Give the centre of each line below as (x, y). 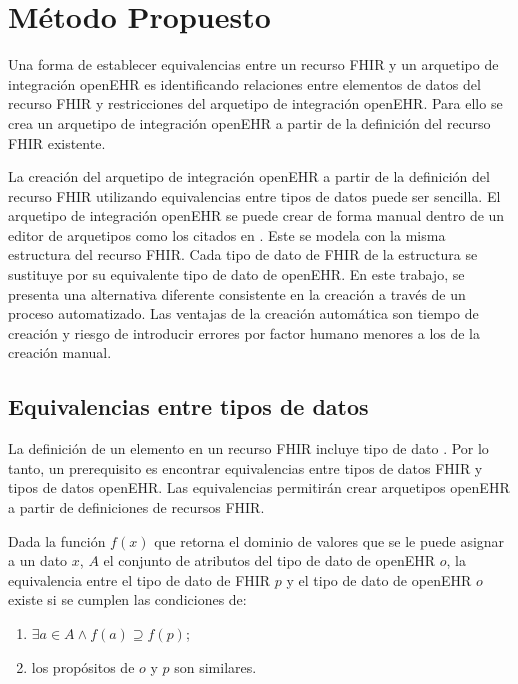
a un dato (38, 560)
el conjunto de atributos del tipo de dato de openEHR (269, 560)
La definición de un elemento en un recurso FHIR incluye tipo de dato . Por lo (248, 448)
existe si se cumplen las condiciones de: (127, 599)
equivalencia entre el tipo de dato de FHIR (139, 579)
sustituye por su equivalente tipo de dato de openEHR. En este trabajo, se (236, 274)
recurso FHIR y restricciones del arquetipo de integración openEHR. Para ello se (255, 103)
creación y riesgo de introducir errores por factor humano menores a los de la (244, 332)
